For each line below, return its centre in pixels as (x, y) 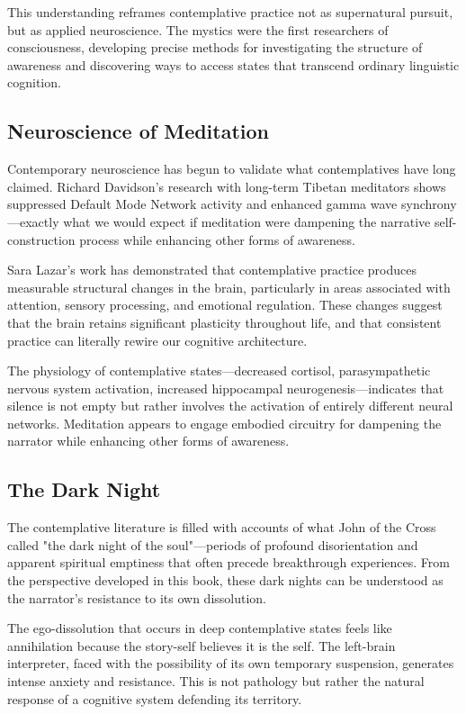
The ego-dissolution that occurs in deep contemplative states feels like (200, 628)
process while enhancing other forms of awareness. (217, 239)
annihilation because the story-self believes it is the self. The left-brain (202, 645)
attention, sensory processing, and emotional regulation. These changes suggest (225, 305)
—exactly (33, 221)
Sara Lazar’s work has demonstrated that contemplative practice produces (212, 270)
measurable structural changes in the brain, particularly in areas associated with (229, 287)
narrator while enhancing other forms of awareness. (148, 441)
